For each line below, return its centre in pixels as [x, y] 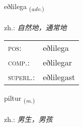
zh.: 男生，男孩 [28, 119]
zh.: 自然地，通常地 [35, 27]
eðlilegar [58, 62]
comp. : [19, 62]
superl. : [22, 77]
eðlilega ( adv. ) [24, 7]
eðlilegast [59, 77]
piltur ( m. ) [20, 99]
